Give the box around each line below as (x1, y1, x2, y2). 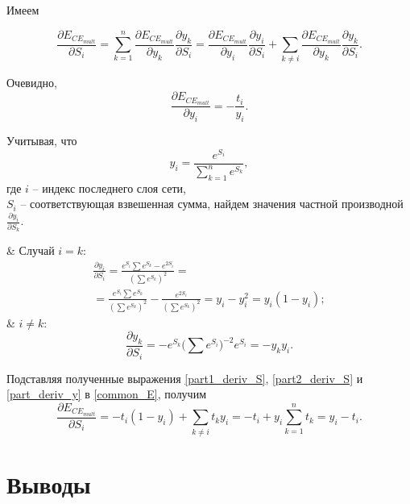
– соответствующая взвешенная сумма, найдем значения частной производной (20, 195, 404, 212)
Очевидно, (6, 74, 57, 91)
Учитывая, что (6, 131, 77, 148)
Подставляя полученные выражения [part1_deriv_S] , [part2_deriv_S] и (6, 369, 363, 386)
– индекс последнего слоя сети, (32, 179, 186, 196)
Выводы (6, 467, 91, 500)
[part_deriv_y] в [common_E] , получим (6, 385, 207, 402)
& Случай (6, 242, 55, 259)
